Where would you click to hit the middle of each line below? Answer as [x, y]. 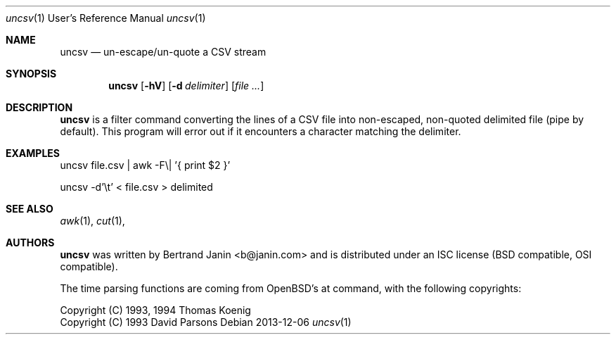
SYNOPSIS [31, 74]
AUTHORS [30, 243]
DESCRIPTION [39, 107]
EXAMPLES [33, 153]
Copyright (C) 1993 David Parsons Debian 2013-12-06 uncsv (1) [206, 322]
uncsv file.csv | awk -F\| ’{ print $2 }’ [145, 165]
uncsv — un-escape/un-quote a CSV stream [163, 52]
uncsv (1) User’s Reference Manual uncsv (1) [106, 18]
